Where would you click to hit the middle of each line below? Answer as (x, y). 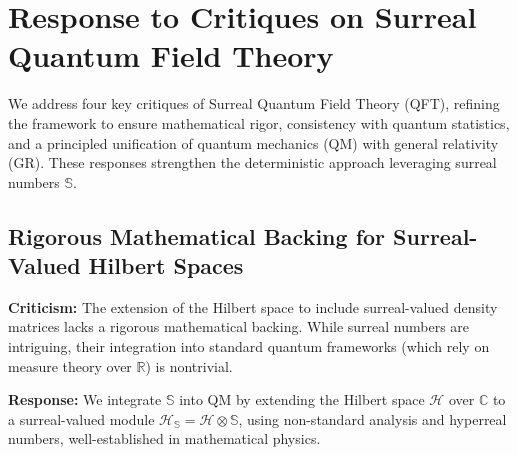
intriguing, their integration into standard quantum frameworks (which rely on (249, 346)
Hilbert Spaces (166, 265)
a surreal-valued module (81, 418)
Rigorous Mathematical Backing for (197, 235)
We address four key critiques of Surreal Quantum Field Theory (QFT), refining (254, 103)
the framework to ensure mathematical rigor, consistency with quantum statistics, (259, 122)
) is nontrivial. (189, 365)
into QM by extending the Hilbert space (302, 399)
